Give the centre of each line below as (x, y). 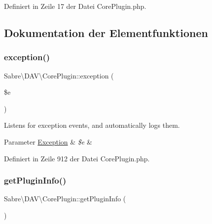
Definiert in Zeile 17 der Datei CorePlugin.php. (75, 6)
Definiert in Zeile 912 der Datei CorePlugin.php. (77, 158)
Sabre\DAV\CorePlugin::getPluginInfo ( (65, 199)
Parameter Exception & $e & (48, 141)
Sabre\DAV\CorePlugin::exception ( (59, 75)
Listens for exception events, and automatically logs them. (92, 125)
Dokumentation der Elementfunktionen (106, 32)
